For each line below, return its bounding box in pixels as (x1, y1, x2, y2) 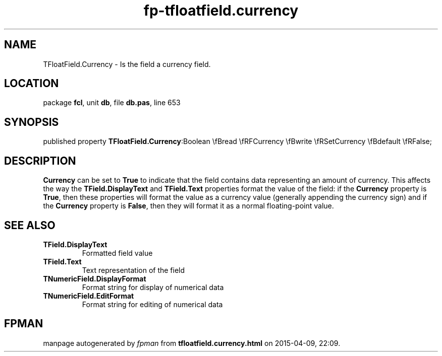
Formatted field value (82, 248, 153, 257)
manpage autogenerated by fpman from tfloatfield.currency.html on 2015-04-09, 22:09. (43, 338, 341, 347)
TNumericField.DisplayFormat (43, 274, 146, 283)
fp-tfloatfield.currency (143, 2, 299, 19)
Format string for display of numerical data (82, 282, 224, 292)
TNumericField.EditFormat (43, 291, 134, 300)
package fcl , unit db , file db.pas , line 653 (43, 98, 181, 107)
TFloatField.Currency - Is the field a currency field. (43, 59, 211, 68)
